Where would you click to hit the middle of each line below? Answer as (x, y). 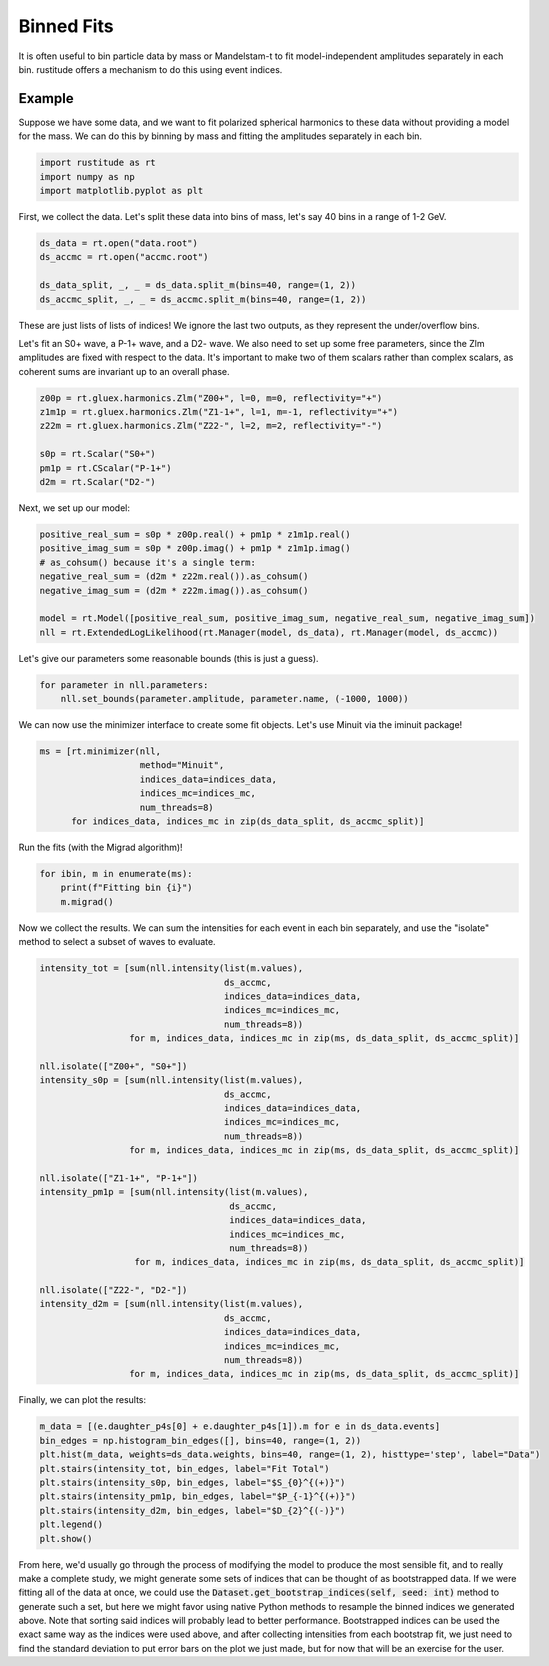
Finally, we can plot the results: (82, 1400)
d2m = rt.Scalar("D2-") (98, 482)
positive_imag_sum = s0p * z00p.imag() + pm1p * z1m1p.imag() (195, 548)
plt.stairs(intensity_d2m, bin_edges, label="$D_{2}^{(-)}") (192, 1510)
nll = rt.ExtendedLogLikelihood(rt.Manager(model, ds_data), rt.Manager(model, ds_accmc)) (269, 632)
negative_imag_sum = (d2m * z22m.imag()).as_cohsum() (174, 590)
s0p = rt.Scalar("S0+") (98, 454)
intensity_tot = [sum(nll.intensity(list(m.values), (171, 968)
